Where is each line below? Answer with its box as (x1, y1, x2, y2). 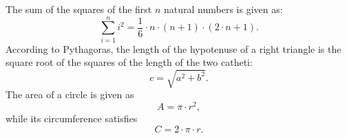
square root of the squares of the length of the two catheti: (6, 55, 253, 69)
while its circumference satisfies (6, 111, 138, 126)
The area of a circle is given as (6, 87, 134, 102)
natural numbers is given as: (164, 2, 283, 16)
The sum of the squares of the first (6, 2, 152, 16)
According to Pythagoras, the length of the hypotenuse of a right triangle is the (6, 41, 341, 56)
